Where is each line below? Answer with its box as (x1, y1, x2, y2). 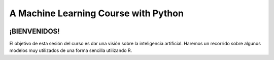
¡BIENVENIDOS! (9, 27, 60, 36)
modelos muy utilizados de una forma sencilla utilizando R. (9, 47, 132, 53)
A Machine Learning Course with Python (9, 8, 184, 19)
